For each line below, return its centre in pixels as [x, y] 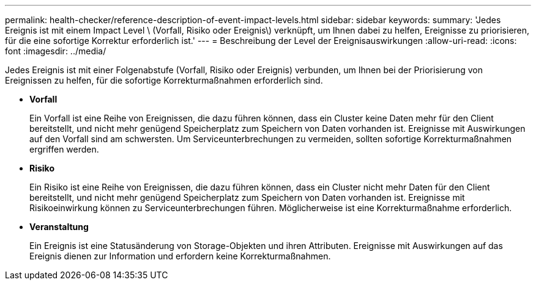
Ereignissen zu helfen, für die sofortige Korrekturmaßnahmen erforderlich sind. [164, 80]
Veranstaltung [59, 227]
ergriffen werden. [64, 149]
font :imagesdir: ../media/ [56, 51]
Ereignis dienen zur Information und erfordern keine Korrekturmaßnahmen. [180, 256]
